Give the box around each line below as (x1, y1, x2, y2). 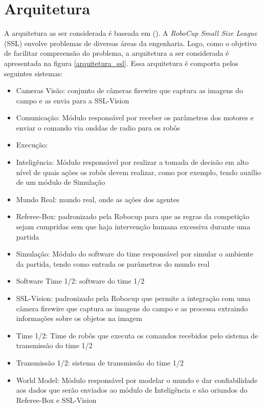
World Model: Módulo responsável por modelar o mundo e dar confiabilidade (16, 374, 258, 385)
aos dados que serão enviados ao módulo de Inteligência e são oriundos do (16, 384, 248, 395)
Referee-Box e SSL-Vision (16, 394, 97, 405)
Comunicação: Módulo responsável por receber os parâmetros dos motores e (16, 112, 254, 123)
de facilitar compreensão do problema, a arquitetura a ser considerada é (4, 48, 229, 58)
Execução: (16, 139, 48, 150)
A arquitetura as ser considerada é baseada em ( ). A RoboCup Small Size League (4, 28, 257, 38)
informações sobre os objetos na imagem (16, 313, 142, 324)
